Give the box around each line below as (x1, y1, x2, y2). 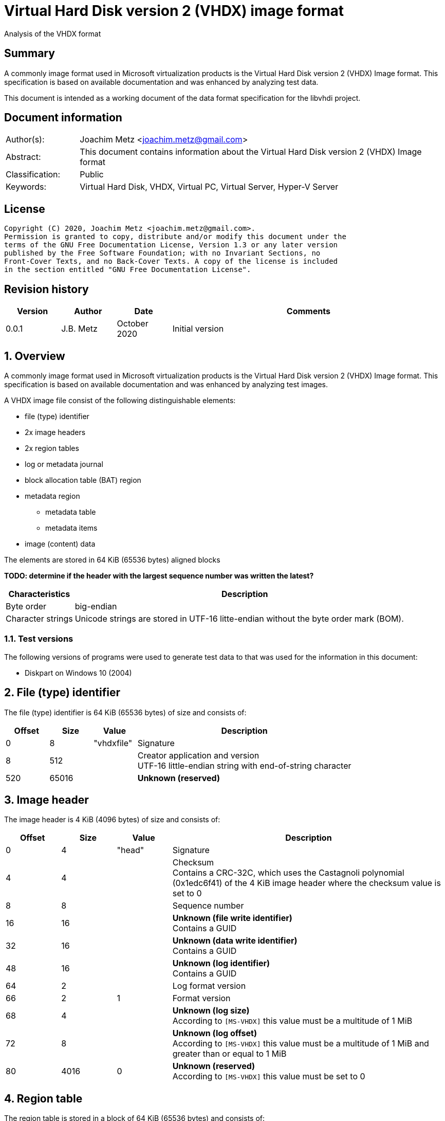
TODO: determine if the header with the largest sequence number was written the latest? (4, 571, 314, 580)
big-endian (75, 601, 117, 611)
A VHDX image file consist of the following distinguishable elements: (4, 395, 236, 405)
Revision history (4, 282, 89, 296)
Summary (4, 47, 55, 60)
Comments (286, 306, 330, 317)
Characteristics (8, 588, 70, 599)
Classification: (6, 169, 61, 180)
